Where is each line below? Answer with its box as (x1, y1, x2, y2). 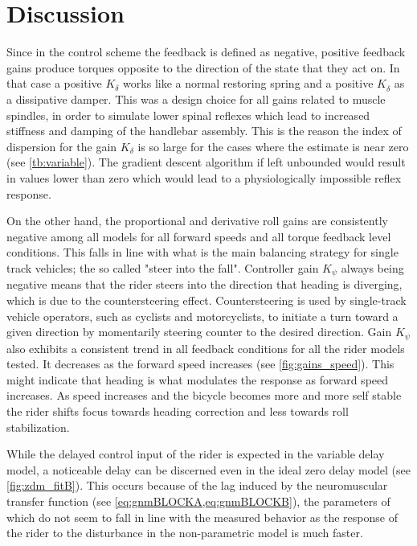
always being (341, 260, 404, 276)
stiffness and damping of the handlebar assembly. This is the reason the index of (6, 122, 402, 139)
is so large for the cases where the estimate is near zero (137, 138, 409, 154)
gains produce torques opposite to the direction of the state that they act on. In (6, 59, 400, 76)
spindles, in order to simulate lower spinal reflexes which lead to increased (6, 106, 370, 123)
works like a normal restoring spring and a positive (123, 75, 374, 92)
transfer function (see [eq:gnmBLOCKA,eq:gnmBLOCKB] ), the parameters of (6, 493, 390, 510)
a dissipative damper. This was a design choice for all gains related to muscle (6, 91, 386, 108)
